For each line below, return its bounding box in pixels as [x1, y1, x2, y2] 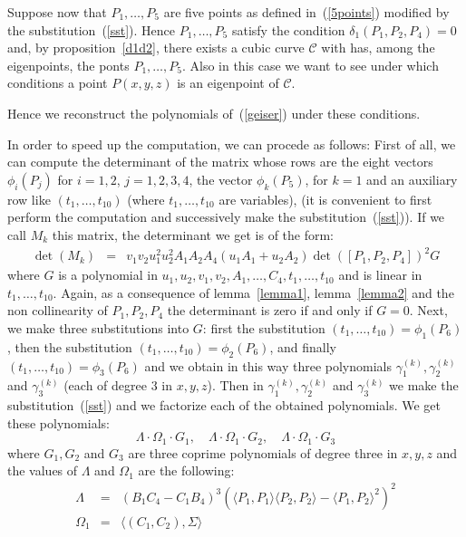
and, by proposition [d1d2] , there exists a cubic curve [7, 38, 305, 57]
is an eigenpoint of [177, 73, 279, 92]
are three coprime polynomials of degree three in [128, 443, 398, 462]
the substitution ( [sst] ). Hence [7, 20, 176, 39]
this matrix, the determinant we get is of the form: [52, 225, 335, 244]
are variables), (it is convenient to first [218, 189, 432, 208]
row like [7, 189, 51, 208]
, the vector [189, 169, 253, 188]
